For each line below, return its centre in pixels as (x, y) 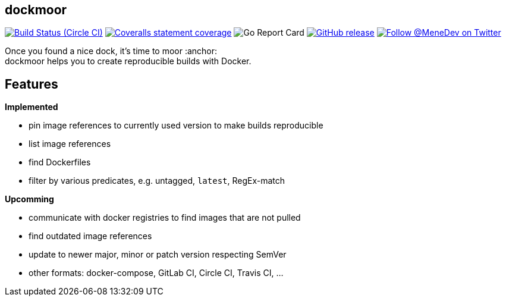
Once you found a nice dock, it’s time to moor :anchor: (111, 51)
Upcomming (29, 199)
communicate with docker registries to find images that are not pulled (165, 218)
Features (32, 84)
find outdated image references (90, 236)
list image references (70, 144)
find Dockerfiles (60, 162)
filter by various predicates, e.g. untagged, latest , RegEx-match (157, 181)
